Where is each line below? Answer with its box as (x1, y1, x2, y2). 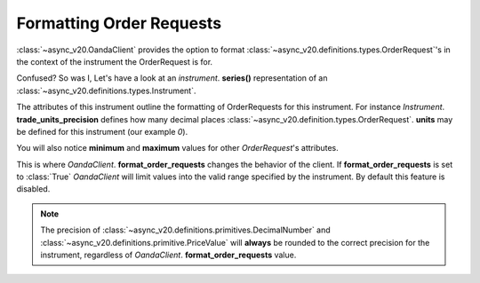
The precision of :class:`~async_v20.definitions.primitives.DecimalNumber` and (40, 224, 331, 235)
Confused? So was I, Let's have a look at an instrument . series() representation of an (16, 73, 328, 83)
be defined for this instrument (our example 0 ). (16, 126, 188, 137)
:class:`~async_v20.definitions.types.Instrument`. (16, 85, 196, 96)
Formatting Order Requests (16, 13, 222, 33)
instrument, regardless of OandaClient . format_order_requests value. (40, 249, 297, 261)
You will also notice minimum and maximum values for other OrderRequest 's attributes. (16, 143, 340, 153)
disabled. (16, 184, 51, 194)
